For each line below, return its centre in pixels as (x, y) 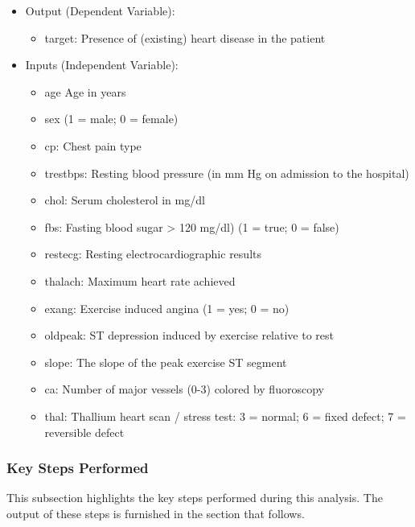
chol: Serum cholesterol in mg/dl (125, 200)
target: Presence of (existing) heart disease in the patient (185, 37)
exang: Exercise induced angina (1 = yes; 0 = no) (167, 308)
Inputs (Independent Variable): (102, 65)
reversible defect (84, 432)
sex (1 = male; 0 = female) (111, 119)
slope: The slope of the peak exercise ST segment (166, 362)
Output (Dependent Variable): (100, 10)
